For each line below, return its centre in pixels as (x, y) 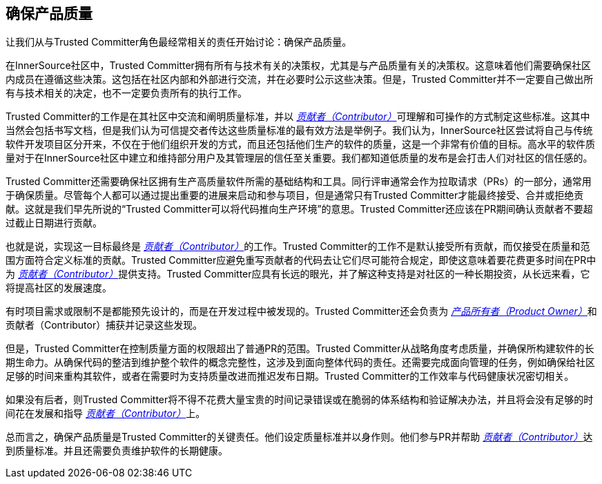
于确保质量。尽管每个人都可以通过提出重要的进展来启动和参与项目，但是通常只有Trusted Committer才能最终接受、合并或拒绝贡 (295, 195)
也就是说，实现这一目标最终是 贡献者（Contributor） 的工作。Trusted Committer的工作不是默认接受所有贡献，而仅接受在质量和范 (298, 246)
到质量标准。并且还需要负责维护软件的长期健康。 (117, 451)
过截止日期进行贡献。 (54, 223)
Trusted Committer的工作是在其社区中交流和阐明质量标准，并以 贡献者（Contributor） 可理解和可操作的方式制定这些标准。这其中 (298, 117)
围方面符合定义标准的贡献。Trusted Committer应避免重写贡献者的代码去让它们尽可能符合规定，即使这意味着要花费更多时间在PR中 (301, 260)
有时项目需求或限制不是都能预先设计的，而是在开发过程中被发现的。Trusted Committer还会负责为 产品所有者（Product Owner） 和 (301, 311)
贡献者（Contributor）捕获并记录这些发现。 (104, 325)
